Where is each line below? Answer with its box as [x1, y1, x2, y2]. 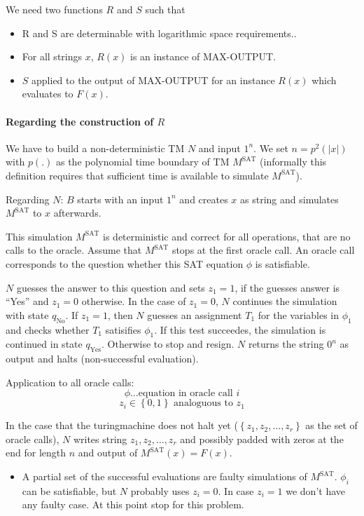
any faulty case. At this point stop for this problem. [22, 497, 244, 512]
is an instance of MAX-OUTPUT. [130, 49, 276, 64]
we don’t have [286, 483, 345, 498]
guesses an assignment [147, 307, 242, 322]
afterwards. [53, 205, 101, 220]
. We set [253, 140, 288, 155]
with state [6, 307, 49, 322]
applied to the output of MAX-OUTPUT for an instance [31, 72, 275, 87]
